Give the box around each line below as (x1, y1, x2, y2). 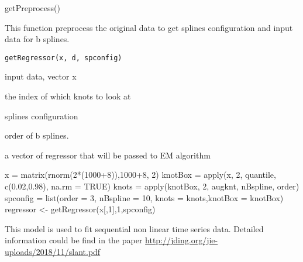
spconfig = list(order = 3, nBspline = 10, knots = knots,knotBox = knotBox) (5, 191, 284, 204)
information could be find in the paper (5, 234, 143, 246)
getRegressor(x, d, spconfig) (5, 53, 122, 62)
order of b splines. (5, 129, 69, 142)
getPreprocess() (5, 2, 60, 13)
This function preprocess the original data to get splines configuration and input (5, 21, 293, 33)
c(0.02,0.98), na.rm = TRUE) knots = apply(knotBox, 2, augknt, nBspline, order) (5, 180, 299, 192)
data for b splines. (5, 33, 70, 45)
